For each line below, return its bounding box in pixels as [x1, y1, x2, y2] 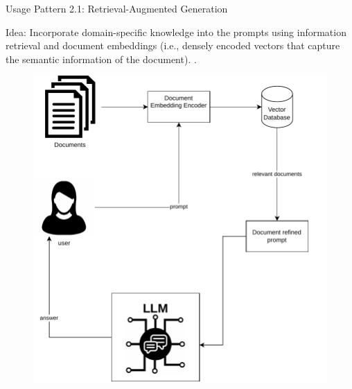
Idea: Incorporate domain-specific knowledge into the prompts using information [6, 24, 346, 39]
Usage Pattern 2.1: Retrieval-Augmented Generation [6, 1, 228, 15]
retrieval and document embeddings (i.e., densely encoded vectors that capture [6, 38, 340, 53]
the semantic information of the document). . [6, 51, 197, 66]
